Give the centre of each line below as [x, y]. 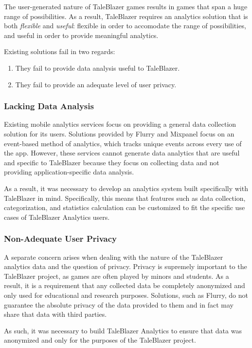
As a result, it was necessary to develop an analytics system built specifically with [126, 188]
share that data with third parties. [55, 314]
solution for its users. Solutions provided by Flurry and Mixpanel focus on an [119, 133]
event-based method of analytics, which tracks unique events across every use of [123, 143]
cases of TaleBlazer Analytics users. [57, 217]
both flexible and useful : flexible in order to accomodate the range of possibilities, [125, 26]
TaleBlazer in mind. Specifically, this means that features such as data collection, [125, 198]
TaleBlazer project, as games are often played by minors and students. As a [117, 276]
